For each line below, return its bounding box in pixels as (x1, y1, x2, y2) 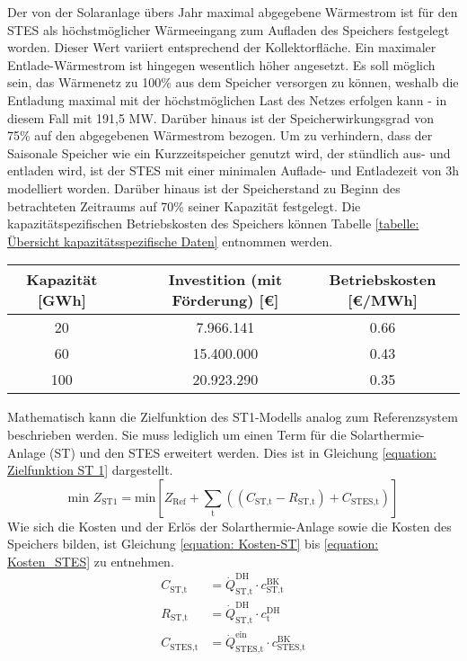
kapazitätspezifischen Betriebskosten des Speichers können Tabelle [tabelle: (7, 214, 419, 233)
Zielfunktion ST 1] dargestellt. (7, 460, 173, 479)
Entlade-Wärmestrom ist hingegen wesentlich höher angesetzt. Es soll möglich (7, 55, 436, 74)
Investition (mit (168, 269, 283, 290)
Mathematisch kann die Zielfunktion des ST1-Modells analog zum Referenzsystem (7, 407, 458, 426)
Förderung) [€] (172, 290, 279, 311)
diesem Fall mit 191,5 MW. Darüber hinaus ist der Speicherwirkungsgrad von (7, 108, 435, 127)
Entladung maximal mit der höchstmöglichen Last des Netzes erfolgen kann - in (7, 90, 447, 109)
